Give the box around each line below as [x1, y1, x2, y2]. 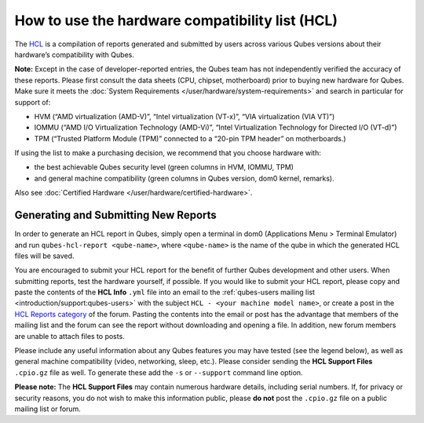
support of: [14, 97, 51, 107]
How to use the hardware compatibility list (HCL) [14, 12, 338, 29]
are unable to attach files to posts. [14, 331, 125, 341]
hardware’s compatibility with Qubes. [14, 49, 135, 59]
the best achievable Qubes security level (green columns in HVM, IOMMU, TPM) [34, 162, 294, 172]
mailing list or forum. [14, 404, 82, 414]
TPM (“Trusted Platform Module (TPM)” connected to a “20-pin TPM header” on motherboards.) [34, 133, 346, 143]
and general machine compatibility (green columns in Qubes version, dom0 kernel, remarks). [34, 173, 335, 183]
